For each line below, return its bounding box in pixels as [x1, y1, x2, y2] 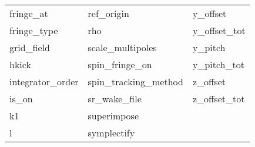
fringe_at [9, 6, 48, 20]
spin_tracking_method [88, 75, 183, 88]
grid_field [9, 41, 50, 54]
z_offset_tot [192, 92, 245, 105]
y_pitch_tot [192, 58, 244, 71]
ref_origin [88, 6, 129, 20]
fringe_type [9, 24, 58, 37]
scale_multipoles [88, 41, 157, 54]
